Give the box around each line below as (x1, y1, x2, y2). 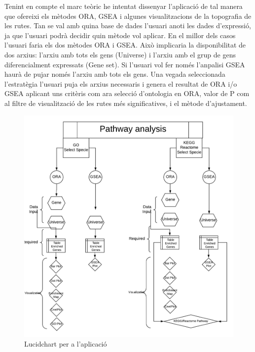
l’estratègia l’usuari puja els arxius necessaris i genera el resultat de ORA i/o (4, 78, 237, 89)
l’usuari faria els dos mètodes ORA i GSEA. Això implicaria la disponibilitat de (4, 40, 246, 50)
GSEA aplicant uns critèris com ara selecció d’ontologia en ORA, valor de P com (4, 88, 250, 99)
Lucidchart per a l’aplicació (24, 339, 107, 349)
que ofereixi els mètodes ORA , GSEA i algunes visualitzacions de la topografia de (4, 10, 252, 21)
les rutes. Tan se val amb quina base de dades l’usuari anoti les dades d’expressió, (4, 20, 251, 31)
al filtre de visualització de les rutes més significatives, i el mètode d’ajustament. (4, 98, 247, 108)
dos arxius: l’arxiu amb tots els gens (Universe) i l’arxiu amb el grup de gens (4, 49, 236, 59)
